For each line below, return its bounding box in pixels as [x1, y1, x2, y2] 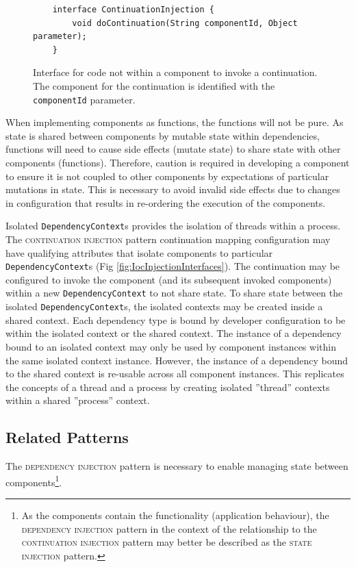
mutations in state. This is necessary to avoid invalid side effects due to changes [5, 182, 340, 197]
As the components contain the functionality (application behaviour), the [21, 507, 329, 522]
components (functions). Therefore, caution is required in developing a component [5, 155, 350, 169]
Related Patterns [5, 427, 129, 448]
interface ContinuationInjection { [52, 5, 214, 14]
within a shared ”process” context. [5, 393, 150, 407]
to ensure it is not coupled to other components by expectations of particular [5, 168, 329, 183]
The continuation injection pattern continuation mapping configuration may [5, 232, 331, 247]
